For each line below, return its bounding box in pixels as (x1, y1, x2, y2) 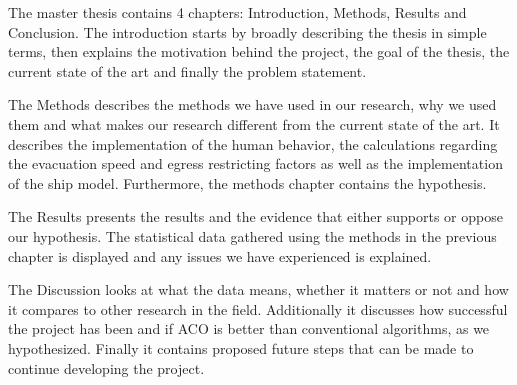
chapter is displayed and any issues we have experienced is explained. (8, 245, 432, 266)
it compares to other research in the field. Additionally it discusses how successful (8, 298, 508, 319)
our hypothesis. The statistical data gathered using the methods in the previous (8, 225, 497, 246)
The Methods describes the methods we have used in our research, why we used (8, 94, 497, 115)
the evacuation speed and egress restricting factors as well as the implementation (8, 153, 503, 174)
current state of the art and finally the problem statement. (8, 60, 367, 81)
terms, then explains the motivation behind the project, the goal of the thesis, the (8, 41, 510, 62)
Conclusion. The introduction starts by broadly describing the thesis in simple (8, 21, 487, 42)
